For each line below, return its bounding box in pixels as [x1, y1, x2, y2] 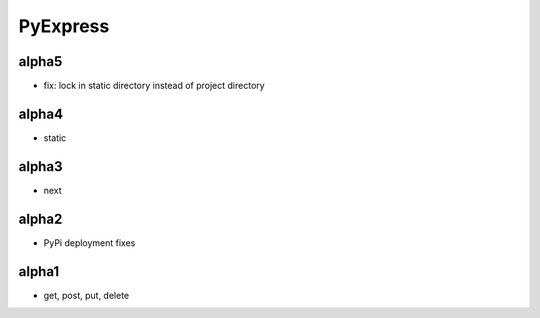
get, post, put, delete [43, 289, 130, 301]
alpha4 [18, 105, 64, 122]
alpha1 [18, 263, 60, 280]
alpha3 [18, 158, 63, 175]
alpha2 [18, 210, 63, 227]
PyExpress [18, 15, 110, 37]
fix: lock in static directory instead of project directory [43, 80, 265, 92]
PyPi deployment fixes [43, 236, 136, 249]
